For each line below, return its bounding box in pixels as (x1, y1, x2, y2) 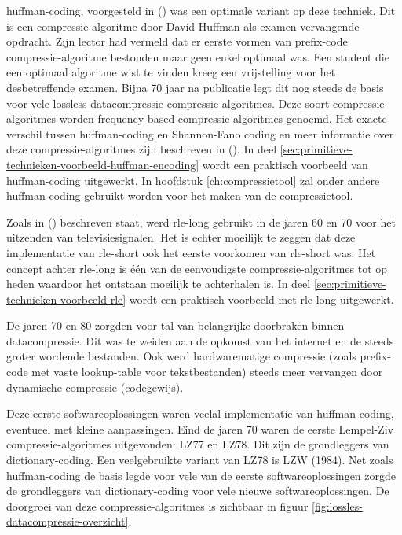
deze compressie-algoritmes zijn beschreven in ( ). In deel (6, 141, 277, 157)
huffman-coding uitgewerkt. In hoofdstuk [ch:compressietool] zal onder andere (6, 172, 380, 188)
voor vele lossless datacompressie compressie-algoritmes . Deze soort (6, 94, 330, 111)
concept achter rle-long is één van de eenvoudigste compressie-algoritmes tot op (6, 260, 388, 276)
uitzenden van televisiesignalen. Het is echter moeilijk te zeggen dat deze (6, 229, 356, 245)
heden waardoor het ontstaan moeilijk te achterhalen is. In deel (6, 275, 311, 292)
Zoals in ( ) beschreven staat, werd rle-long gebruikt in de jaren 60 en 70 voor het (6, 213, 396, 230)
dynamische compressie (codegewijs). (6, 378, 184, 395)
